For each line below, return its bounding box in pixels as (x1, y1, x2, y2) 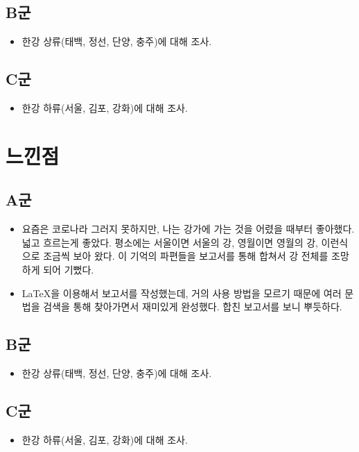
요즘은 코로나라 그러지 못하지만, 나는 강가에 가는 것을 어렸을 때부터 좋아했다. (21, 221, 355, 236)
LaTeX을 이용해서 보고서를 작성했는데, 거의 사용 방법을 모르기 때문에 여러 (21, 285, 342, 300)
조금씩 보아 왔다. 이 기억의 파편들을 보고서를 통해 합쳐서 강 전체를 (43, 249, 329, 263)
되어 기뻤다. (43, 262, 94, 276)
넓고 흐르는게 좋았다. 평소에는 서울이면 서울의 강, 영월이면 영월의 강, (21, 235, 318, 249)
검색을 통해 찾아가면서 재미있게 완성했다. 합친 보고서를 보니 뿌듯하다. (43, 299, 342, 314)
